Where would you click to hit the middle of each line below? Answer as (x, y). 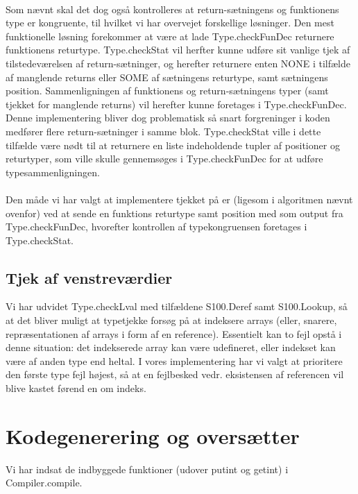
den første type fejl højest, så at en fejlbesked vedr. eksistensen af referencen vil (175, 374)
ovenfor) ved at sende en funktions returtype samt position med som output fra (174, 213)
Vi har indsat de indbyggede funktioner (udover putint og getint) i (147, 469)
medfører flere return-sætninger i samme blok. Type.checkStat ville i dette (163, 131)
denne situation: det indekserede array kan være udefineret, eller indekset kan (171, 347)
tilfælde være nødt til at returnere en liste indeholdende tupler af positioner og (173, 145)
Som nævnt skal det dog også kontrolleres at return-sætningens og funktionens (172, 9)
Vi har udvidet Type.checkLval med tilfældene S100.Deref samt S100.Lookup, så (177, 306)
